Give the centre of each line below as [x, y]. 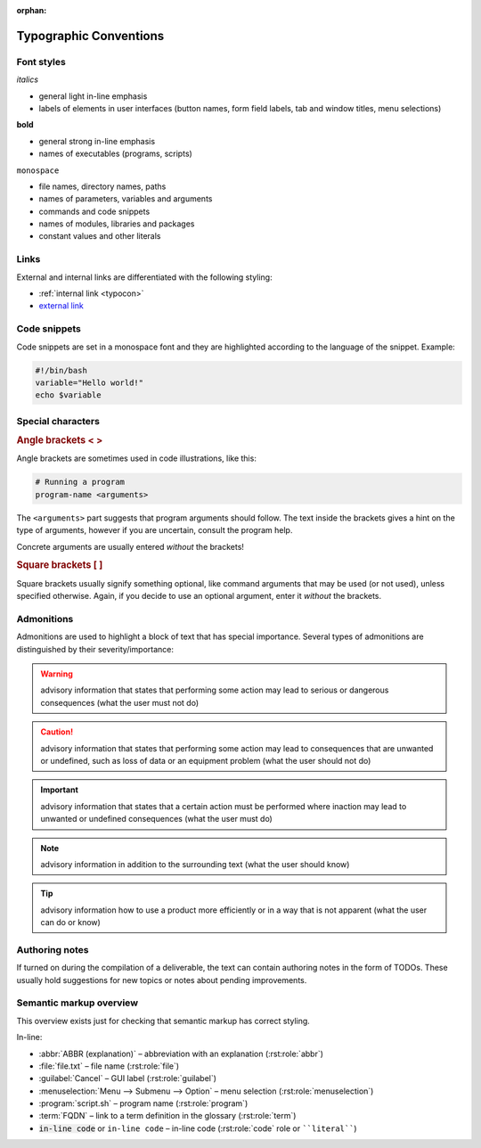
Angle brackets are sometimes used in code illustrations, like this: [137, 458]
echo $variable [68, 395]
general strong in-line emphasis [97, 141]
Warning [57, 674]
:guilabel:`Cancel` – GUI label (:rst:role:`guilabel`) [128, 1078]
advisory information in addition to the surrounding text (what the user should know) [195, 864]
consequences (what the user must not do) [120, 702]
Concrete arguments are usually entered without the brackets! [130, 546]
